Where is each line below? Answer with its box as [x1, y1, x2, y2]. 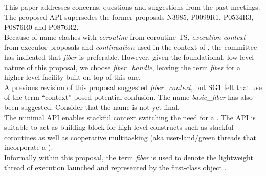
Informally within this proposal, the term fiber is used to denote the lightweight [4, 151, 253, 162]
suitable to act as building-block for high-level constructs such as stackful [4, 122, 234, 133]
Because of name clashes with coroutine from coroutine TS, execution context [4, 31, 246, 42]
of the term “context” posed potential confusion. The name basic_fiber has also [4, 92, 253, 102]
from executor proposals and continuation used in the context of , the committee [4, 41, 257, 52]
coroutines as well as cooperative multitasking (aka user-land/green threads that [4, 131, 256, 142]
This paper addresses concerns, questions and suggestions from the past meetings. [4, 2, 260, 12]
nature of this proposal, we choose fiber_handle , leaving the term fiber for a [4, 61, 241, 72]
